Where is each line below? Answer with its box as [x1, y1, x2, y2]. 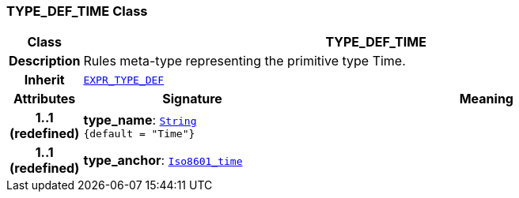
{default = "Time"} [83, 127, 195, 140]
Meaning [459, 91, 513, 107]
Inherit [24, 72, 65, 88]
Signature [162, 91, 222, 107]
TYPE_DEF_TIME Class [6, 3, 148, 19]
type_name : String [83, 111, 197, 128]
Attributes [13, 91, 76, 107]
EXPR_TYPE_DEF [83, 73, 165, 86]
